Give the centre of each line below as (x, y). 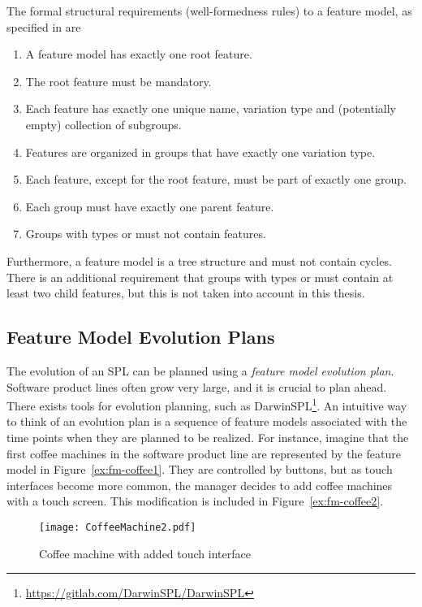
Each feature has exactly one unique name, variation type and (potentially (211, 108)
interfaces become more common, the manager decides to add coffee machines (200, 485)
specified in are (44, 26)
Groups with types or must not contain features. (146, 234)
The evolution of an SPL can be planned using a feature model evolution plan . (200, 370)
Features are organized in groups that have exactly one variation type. (200, 152)
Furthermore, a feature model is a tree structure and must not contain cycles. (199, 260)
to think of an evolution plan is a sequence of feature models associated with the (207, 421)
